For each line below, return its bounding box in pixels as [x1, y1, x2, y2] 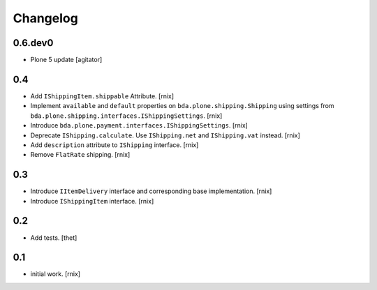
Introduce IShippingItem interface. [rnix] [30, 197, 154, 205]
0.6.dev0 [13, 37, 54, 49]
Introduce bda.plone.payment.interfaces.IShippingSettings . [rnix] [30, 121, 248, 130]
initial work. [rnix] [30, 270, 80, 278]
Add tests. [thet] [30, 234, 77, 242]
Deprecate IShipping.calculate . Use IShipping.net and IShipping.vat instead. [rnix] [30, 131, 300, 139]
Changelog [13, 10, 78, 26]
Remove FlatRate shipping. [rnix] [30, 151, 131, 159]
